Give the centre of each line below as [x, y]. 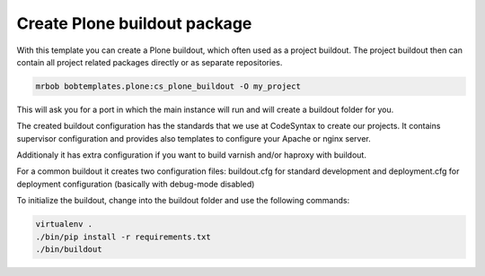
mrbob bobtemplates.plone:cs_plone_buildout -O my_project [168, 86]
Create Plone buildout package [134, 23]
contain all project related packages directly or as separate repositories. [150, 62]
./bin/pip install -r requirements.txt [123, 237]
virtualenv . [64, 224]
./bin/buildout [69, 250]
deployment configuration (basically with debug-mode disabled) [136, 184]
